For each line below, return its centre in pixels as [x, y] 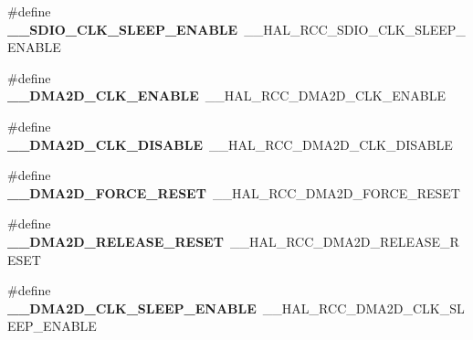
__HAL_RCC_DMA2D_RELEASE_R [344, 241]
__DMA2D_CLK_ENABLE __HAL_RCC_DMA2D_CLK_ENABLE [226, 96]
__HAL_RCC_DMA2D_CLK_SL [363, 308]
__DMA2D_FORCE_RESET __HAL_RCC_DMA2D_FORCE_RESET [234, 192]
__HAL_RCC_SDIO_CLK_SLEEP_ [355, 29]
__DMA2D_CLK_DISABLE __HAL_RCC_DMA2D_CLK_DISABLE [230, 144]
